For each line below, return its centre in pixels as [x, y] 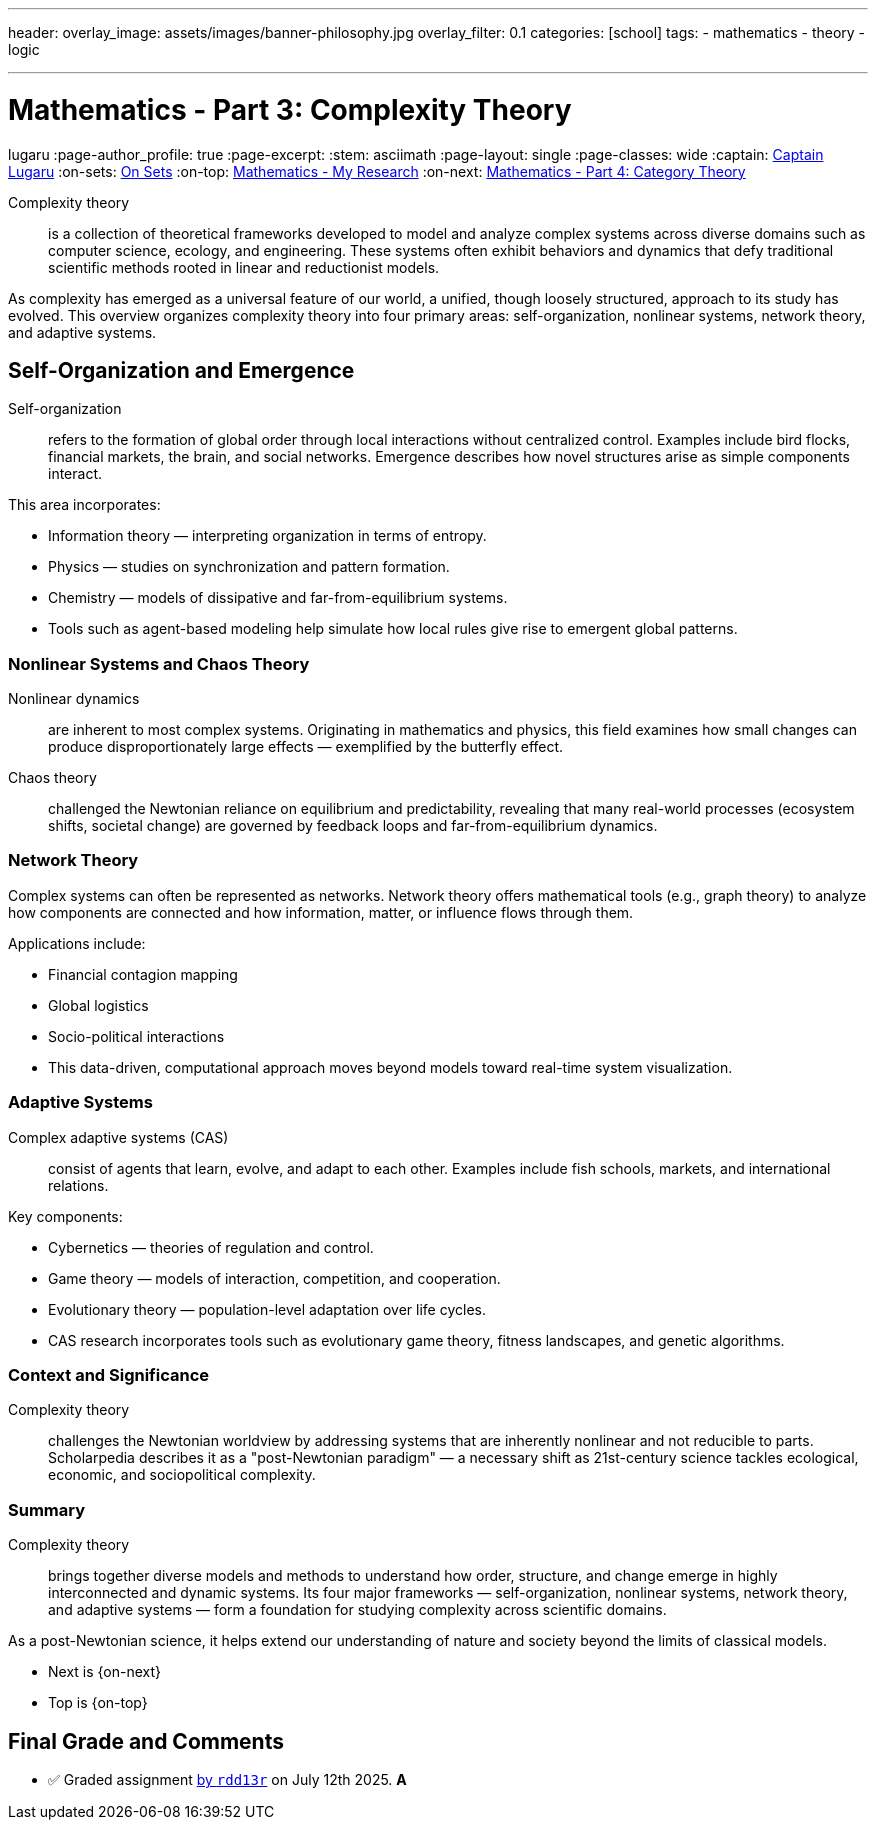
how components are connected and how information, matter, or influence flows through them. [321, 912]
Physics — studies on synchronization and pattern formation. [249, 567]
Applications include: [77, 943]
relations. [78, 1185]
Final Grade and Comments [146, 1741]
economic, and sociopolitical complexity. [182, 1475]
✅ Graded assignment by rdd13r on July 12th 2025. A [227, 1779]
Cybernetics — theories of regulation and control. [211, 1247]
